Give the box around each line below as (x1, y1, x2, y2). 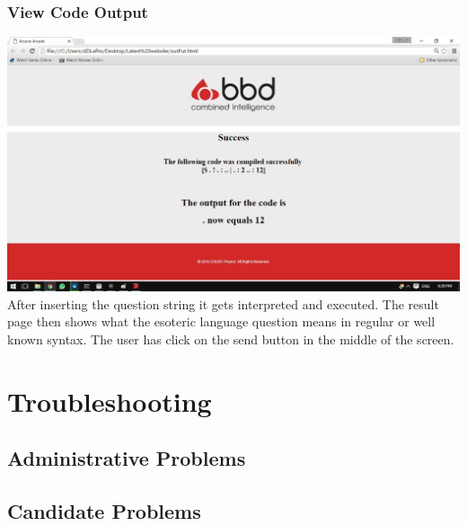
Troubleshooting (7, 382, 212, 419)
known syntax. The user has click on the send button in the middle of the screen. (7, 330, 454, 348)
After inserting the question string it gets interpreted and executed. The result (7, 294, 439, 313)
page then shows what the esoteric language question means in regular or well (7, 312, 436, 331)
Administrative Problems (7, 444, 246, 472)
